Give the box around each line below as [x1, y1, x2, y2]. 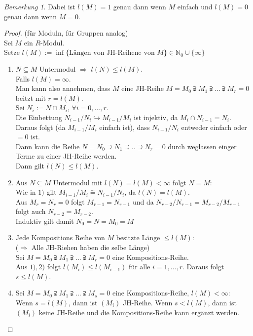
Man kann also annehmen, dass [15, 83, 110, 93]
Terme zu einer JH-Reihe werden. [15, 151, 117, 161]
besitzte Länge [116, 232, 160, 243]
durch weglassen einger [168, 141, 237, 151]
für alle [129, 261, 150, 272]
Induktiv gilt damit [15, 215, 74, 226]
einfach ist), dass [99, 122, 150, 132]
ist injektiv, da [134, 112, 178, 122]
